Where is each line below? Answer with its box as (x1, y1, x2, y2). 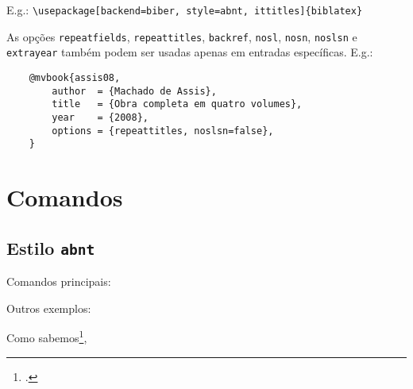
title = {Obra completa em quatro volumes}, (52, 98, 303, 110)
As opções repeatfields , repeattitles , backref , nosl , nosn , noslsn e (6, 28, 357, 44)
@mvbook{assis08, (29, 71, 121, 83)
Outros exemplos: (6, 299, 91, 316)
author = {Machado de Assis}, (52, 85, 217, 97)
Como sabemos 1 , (6, 327, 87, 345)
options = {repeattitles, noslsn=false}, (52, 125, 274, 137)
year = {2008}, (52, 111, 149, 123)
